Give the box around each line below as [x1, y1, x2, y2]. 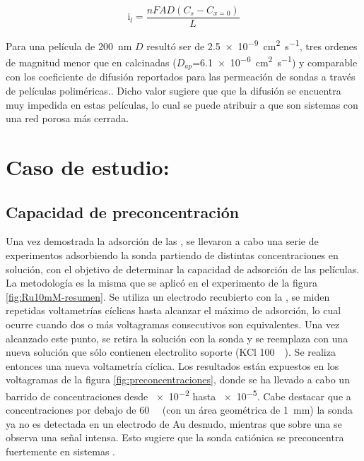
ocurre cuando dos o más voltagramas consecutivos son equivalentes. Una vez [6, 316, 340, 331]
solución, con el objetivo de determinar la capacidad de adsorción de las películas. [6, 261, 360, 276]
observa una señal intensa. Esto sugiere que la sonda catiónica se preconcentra [6, 430, 344, 445]
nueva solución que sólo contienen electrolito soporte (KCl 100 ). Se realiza [6, 345, 336, 359]
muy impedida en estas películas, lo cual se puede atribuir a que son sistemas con [6, 97, 358, 112]
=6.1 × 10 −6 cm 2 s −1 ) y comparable [192, 53, 358, 69]
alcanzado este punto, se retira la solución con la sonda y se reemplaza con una [6, 330, 348, 345]
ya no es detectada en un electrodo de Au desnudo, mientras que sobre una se [6, 416, 342, 431]
